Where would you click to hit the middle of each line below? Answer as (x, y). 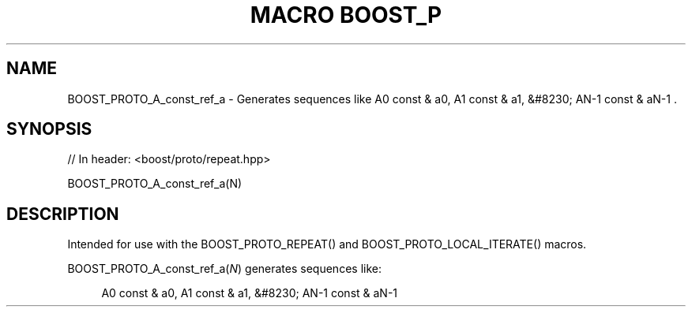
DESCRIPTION (63, 214)
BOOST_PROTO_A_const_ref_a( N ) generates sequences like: (224, 269)
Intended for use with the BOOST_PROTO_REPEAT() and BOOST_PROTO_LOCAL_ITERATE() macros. (327, 244)
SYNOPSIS (49, 129)
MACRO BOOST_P (346, 15)
